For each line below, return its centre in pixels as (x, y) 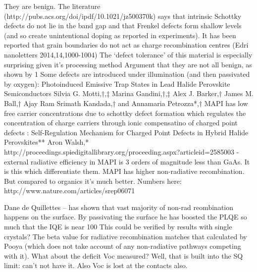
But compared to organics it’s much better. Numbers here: (93, 181)
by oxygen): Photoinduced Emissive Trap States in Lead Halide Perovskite (117, 83)
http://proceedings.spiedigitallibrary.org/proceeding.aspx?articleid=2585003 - (122, 151)
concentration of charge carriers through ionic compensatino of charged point (121, 123)
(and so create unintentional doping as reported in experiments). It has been (120, 35)
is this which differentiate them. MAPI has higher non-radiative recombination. (124, 171)
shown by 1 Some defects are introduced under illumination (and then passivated (127, 74)
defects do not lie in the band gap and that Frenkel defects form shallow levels (123, 26)
